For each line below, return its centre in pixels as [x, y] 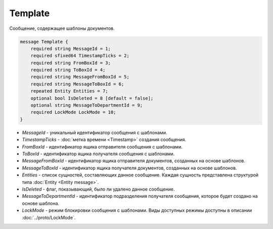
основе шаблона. [41, 203]
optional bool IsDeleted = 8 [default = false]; [92, 98]
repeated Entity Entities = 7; [69, 91]
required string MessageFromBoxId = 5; [80, 77]
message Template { [44, 41]
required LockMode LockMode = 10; [73, 112]
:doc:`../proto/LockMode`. [49, 217]
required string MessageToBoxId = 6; [77, 84]
